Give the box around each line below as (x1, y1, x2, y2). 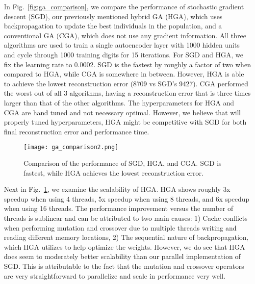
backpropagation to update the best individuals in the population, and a (4, 21, 222, 31)
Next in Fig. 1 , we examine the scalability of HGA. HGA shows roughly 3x (4, 184, 230, 194)
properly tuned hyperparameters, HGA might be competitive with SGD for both (4, 117, 247, 127)
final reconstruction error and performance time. (4, 126, 149, 136)
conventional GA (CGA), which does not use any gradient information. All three (4, 30, 246, 40)
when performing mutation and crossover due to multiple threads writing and (4, 222, 237, 232)
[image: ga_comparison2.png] (24, 144, 119, 151)
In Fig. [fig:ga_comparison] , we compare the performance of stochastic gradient (4, 1, 244, 11)
